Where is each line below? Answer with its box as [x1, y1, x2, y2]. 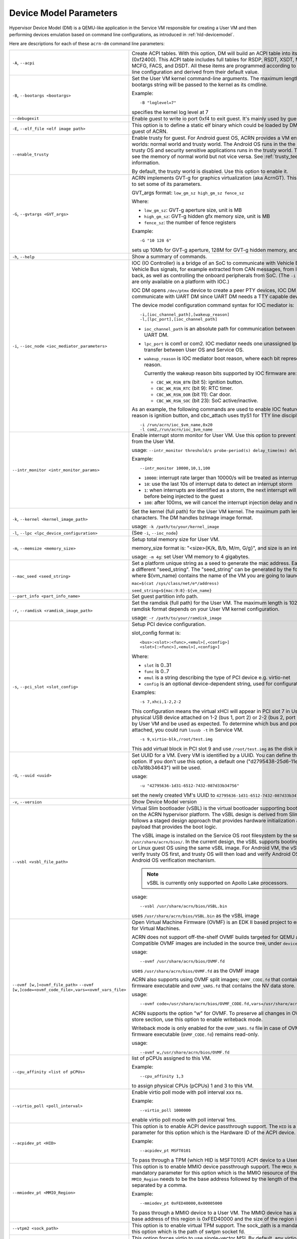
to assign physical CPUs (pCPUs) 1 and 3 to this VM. [132, 1082, 254, 1089]
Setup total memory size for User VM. [132, 536, 220, 543]
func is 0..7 [144, 668, 169, 675]
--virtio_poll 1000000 [140, 1108, 191, 1113]
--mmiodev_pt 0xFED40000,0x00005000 [140, 1200, 223, 1206]
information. [132, 159, 160, 166]
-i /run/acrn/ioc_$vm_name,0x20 [140, 422, 213, 427]
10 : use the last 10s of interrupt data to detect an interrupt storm [144, 480, 293, 487]
